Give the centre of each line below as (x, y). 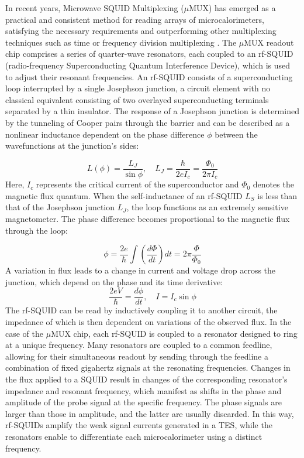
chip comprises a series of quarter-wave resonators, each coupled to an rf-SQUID (149, 54)
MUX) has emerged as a (232, 8)
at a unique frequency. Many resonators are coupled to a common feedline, (139, 345)
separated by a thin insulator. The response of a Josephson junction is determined (152, 111)
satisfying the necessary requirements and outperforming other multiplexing (141, 31)
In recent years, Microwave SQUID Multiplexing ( (95, 8)
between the (236, 134)
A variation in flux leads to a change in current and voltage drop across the (141, 270)
